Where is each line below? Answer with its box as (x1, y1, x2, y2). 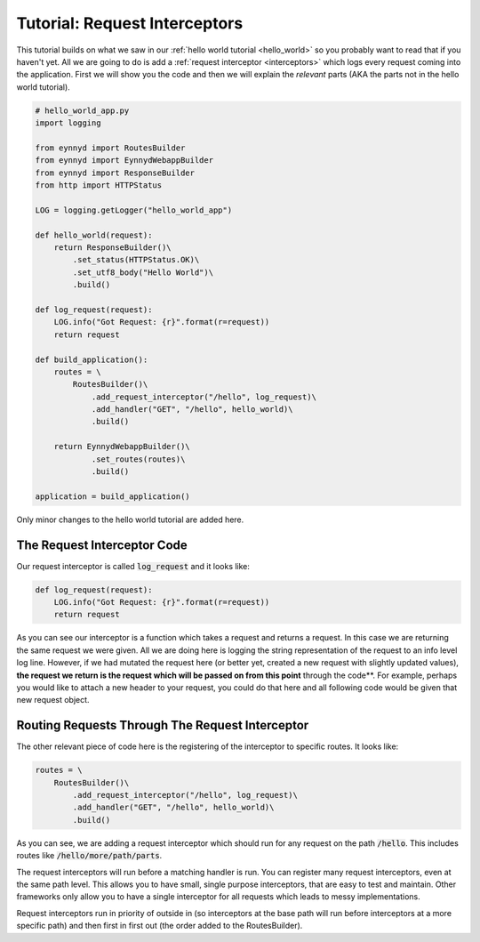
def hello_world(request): (35, 229, 153, 240)
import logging (35, 118, 101, 128)
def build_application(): (35, 354, 148, 365)
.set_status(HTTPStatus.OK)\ (72, 254, 200, 265)
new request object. (16, 695, 90, 705)
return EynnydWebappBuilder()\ (53, 441, 190, 452)
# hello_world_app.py (35, 105, 130, 116)
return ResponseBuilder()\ (53, 243, 172, 253)
